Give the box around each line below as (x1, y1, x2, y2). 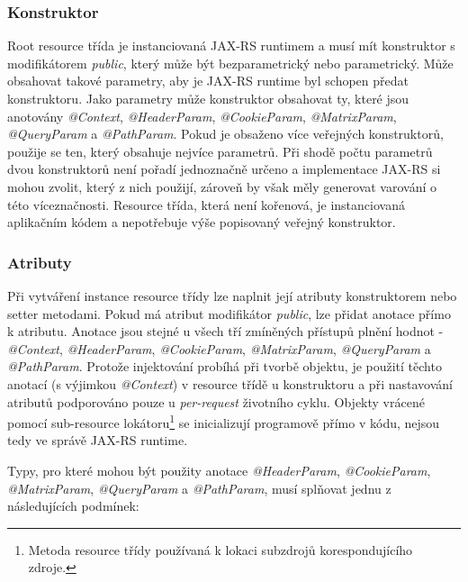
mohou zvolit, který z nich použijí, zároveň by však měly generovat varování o (7, 177, 436, 196)
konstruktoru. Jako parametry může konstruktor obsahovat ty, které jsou (7, 89, 409, 107)
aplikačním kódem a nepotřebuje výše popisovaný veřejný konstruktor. (7, 213, 396, 232)
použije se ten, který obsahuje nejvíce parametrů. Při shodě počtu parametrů (7, 141, 433, 160)
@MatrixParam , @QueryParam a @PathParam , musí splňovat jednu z (7, 478, 391, 497)
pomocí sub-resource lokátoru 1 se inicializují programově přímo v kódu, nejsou (7, 411, 440, 432)
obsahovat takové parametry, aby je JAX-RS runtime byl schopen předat (7, 71, 409, 90)
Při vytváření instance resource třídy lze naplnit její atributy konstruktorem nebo (7, 286, 457, 305)
